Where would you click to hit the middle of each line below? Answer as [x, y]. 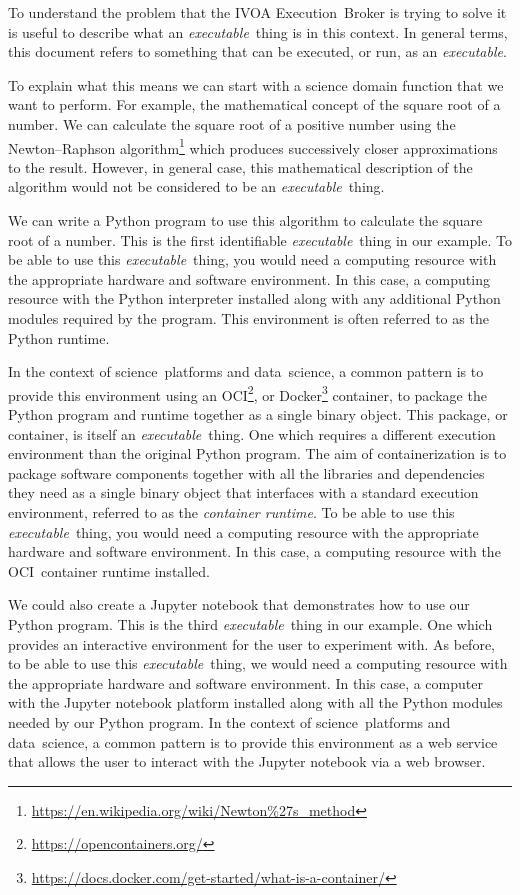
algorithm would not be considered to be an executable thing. [196, 186]
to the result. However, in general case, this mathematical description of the [240, 166]
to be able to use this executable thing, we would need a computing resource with [258, 663]
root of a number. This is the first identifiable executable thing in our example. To [260, 239]
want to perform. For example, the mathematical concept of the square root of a [254, 104]
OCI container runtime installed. [109, 570]
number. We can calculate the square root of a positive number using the [232, 123]
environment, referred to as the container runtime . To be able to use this [231, 511]
